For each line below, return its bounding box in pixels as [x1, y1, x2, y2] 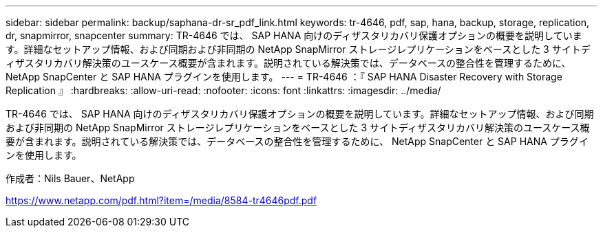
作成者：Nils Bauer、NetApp [6, 173, 135, 184]
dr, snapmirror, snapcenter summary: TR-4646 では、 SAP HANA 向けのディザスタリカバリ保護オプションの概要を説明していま [6, 30, 582, 41]
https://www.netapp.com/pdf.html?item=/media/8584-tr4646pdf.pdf [6, 195, 317, 206]
